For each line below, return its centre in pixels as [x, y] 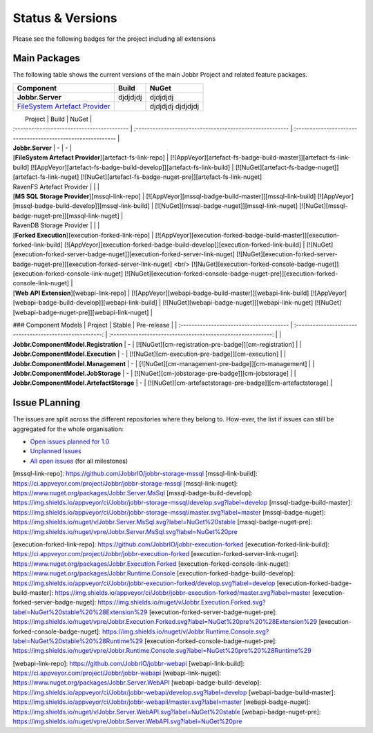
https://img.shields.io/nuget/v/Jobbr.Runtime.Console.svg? [185, 631]
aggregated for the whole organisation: [68, 429]
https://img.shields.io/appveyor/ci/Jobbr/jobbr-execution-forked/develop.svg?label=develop [144, 583]
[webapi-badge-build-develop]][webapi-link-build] [85, 303]
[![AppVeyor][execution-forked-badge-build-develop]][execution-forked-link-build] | [184, 245]
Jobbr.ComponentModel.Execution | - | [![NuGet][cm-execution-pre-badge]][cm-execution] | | [150, 354]
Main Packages [47, 58]
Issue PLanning [47, 403]
